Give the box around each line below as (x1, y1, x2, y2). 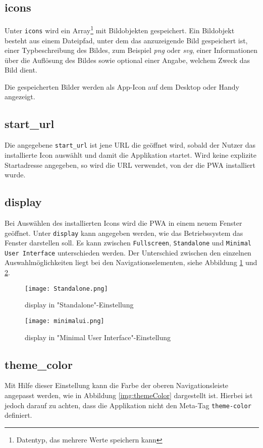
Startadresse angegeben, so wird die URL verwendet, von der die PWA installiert (5, 159, 255, 170)
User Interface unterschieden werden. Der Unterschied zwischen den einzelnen (5, 247, 251, 258)
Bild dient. (5, 65, 37, 75)
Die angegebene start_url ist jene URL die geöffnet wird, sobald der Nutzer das (5, 140, 256, 150)
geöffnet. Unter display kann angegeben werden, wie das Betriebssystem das (5, 227, 243, 238)
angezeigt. (5, 91, 35, 102)
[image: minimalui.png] (25, 317, 104, 325)
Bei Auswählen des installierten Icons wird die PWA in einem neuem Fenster (5, 217, 242, 228)
